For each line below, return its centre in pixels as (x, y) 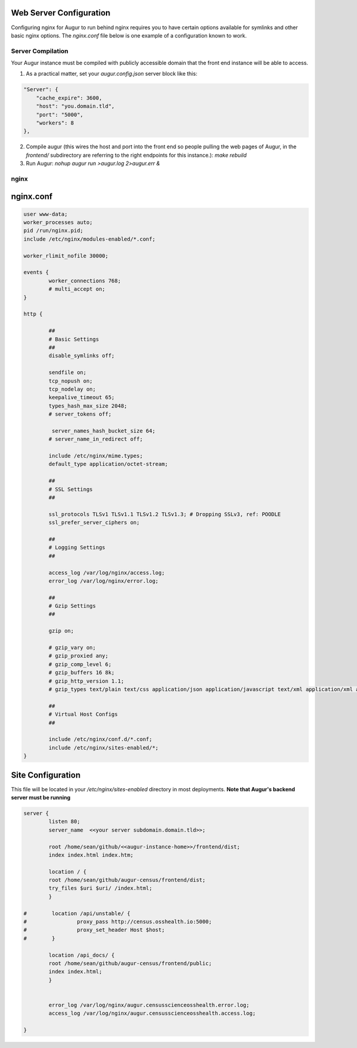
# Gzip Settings (72, 606)
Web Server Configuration (61, 13)
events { (36, 272)
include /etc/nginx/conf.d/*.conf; (101, 739)
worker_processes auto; (58, 223)
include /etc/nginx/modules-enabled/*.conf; (90, 239)
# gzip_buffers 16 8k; (82, 673)
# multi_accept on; (77, 289)
